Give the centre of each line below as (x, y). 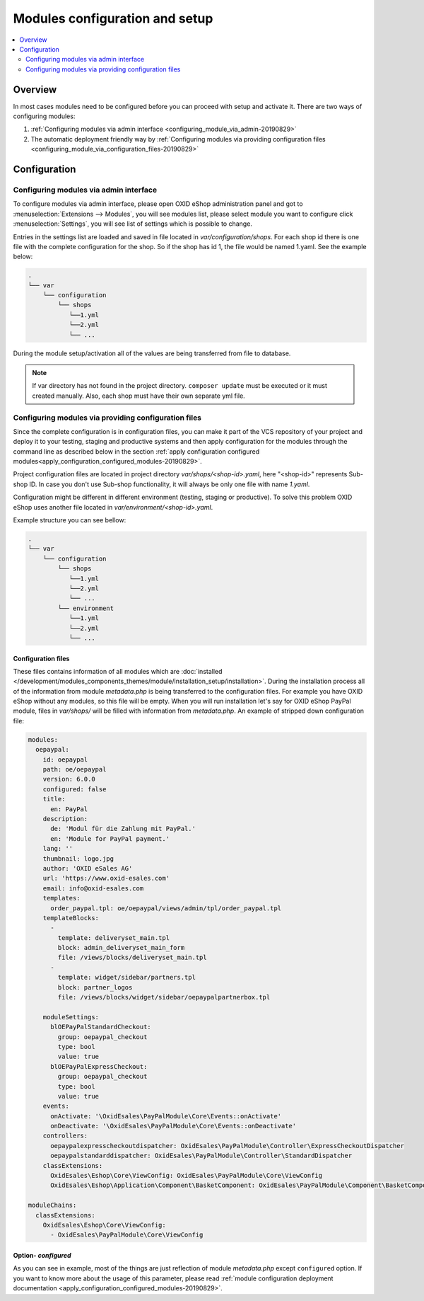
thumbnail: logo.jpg (78, 859)
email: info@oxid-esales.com (93, 888)
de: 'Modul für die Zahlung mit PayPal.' (123, 829)
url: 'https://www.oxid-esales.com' (106, 878)
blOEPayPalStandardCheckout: (101, 1027)
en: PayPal (69, 809)
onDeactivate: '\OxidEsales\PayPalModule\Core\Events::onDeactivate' (173, 1126)
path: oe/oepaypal (75, 769)
